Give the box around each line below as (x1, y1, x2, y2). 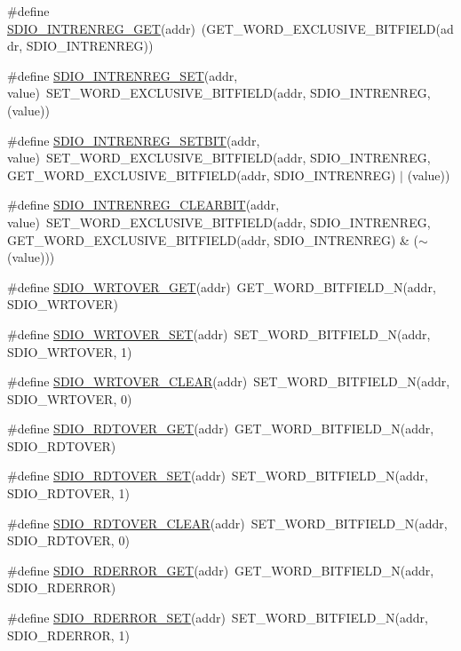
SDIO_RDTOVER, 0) (7, 531, 130, 550)
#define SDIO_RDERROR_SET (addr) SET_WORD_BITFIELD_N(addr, (7, 608, 428, 627)
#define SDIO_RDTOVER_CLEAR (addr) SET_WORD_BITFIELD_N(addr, (7, 513, 448, 532)
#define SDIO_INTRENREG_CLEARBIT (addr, (7, 195, 280, 214)
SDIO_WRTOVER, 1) (7, 342, 132, 361)
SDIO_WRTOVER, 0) (7, 389, 132, 408)
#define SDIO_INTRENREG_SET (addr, (7, 66, 238, 84)
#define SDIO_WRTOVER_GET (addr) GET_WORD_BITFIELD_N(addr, (7, 277, 436, 296)
